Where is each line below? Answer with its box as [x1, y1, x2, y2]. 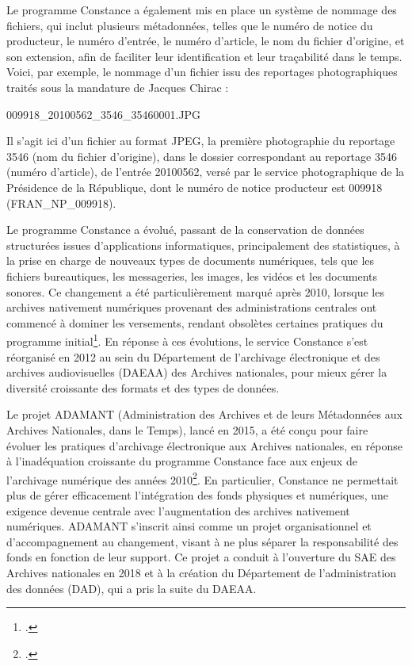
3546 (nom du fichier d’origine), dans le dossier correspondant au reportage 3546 [6, 147, 397, 164]
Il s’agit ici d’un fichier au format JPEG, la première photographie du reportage [6, 132, 395, 149]
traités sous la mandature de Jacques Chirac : [6, 78, 229, 95]
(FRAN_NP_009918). [6, 194, 116, 211]
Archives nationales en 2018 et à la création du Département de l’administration [6, 564, 397, 580]
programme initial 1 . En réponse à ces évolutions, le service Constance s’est [6, 331, 368, 349]
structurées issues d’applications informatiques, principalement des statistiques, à [6, 236, 400, 253]
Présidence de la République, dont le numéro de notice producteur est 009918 [6, 178, 383, 195]
